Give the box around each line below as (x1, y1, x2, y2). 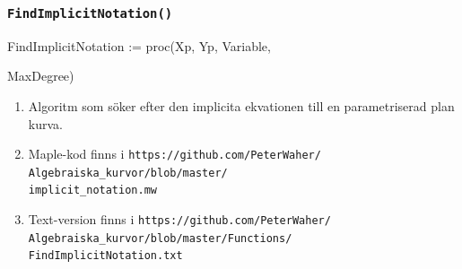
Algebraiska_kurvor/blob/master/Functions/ (28, 231, 292, 245)
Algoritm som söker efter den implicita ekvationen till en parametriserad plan (28, 96, 455, 115)
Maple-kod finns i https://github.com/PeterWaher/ (28, 144, 321, 163)
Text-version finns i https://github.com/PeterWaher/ (28, 210, 331, 229)
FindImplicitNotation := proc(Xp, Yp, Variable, (7, 36, 271, 55)
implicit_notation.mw (28, 184, 157, 197)
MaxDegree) (7, 66, 74, 85)
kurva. (28, 114, 63, 133)
